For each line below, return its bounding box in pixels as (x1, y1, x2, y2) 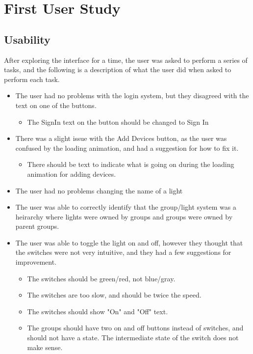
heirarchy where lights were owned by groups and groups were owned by (15, 211, 233, 221)
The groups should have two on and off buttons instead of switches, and (27, 323, 244, 333)
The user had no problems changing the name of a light (15, 185, 183, 195)
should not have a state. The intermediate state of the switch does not (27, 332, 239, 343)
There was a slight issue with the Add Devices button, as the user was (15, 133, 227, 143)
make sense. (27, 342, 63, 352)
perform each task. (4, 74, 60, 84)
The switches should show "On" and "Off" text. (27, 306, 168, 316)
